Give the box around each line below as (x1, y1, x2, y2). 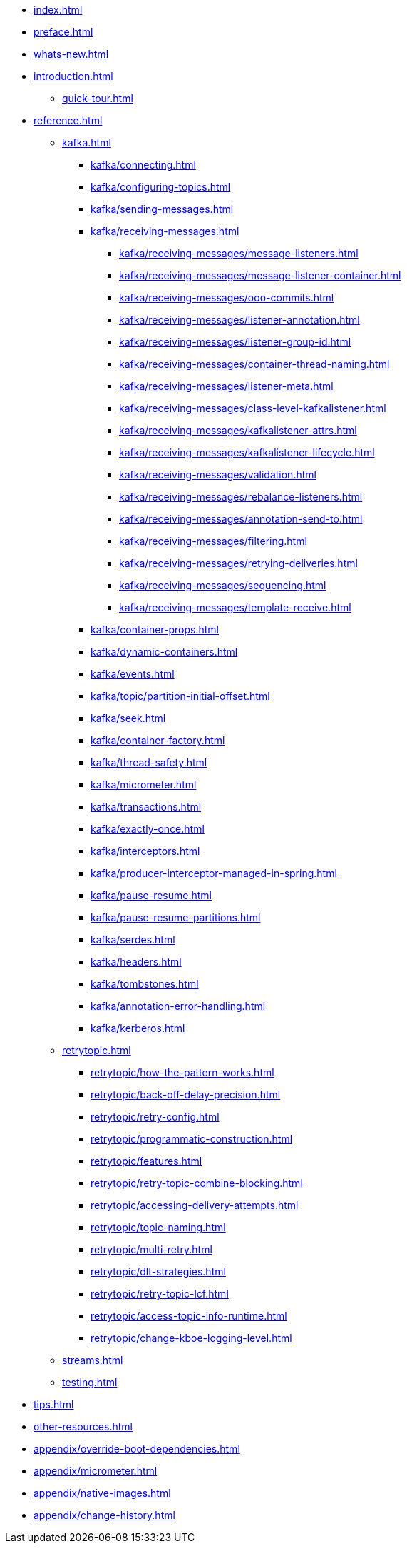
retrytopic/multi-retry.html (91, 1243, 212, 1255)
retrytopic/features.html (91, 1155, 202, 1167)
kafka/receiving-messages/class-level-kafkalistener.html (119, 402, 386, 414)
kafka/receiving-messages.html (91, 225, 239, 237)
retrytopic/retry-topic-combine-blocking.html (91, 1177, 303, 1189)
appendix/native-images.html (34, 1487, 171, 1499)
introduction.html (34, 70, 113, 82)
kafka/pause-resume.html (91, 889, 212, 901)
